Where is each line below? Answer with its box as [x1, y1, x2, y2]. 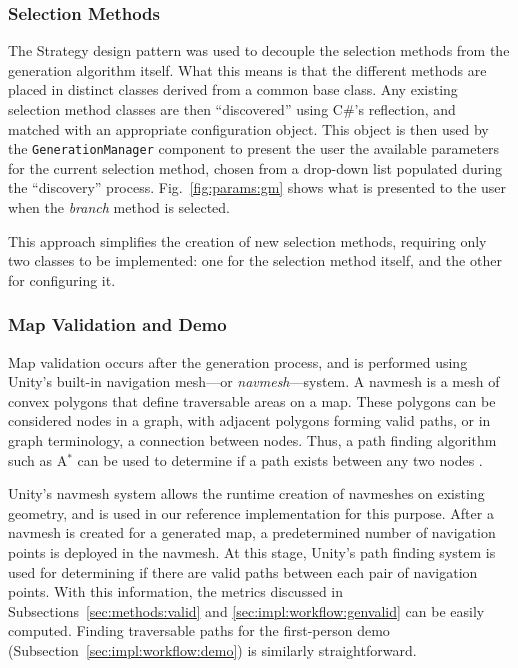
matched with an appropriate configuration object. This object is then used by [8, 118, 489, 139]
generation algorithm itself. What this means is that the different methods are [8, 59, 487, 80]
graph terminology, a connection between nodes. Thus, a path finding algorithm [8, 430, 497, 450]
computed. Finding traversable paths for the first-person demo [8, 620, 390, 641]
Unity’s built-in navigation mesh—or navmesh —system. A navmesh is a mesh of [8, 371, 500, 392]
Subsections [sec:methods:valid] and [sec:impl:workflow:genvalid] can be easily [8, 600, 485, 621]
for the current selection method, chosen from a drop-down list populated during [8, 157, 503, 178]
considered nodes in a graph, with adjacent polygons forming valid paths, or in [8, 410, 491, 431]
